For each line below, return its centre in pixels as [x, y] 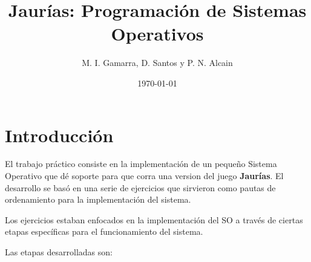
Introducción [59, 135]
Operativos [157, 34]
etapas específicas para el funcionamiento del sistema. [104, 231]
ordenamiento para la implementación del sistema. [98, 199]
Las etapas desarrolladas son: [59, 252]
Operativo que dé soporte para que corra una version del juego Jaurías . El [144, 176]
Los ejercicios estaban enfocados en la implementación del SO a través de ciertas [154, 219]
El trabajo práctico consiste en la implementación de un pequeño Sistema [141, 164]
